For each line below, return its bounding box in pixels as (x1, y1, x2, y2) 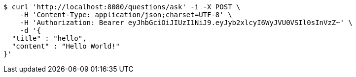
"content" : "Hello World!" (11, 42, 120, 50)
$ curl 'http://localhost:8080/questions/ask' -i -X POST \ (3, 3, 241, 11)
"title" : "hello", (11, 34, 87, 42)
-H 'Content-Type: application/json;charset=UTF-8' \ (20, 11, 232, 19)
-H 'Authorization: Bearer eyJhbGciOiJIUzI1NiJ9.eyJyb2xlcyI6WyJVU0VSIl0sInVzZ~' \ (20, 19, 353, 26)
